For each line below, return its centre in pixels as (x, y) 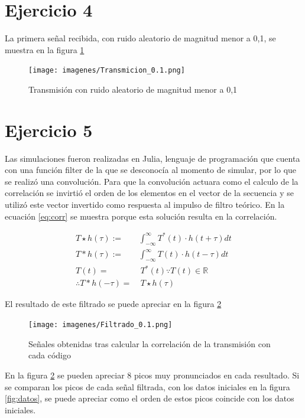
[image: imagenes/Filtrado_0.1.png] (100, 325)
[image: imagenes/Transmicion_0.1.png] (107, 71)
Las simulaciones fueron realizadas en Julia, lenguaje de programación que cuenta (152, 158)
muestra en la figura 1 (45, 49)
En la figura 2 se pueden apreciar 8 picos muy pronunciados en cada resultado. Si (152, 375)
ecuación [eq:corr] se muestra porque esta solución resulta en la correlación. (141, 216)
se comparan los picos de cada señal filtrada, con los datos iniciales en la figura (147, 386)
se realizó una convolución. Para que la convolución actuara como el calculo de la (152, 181)
